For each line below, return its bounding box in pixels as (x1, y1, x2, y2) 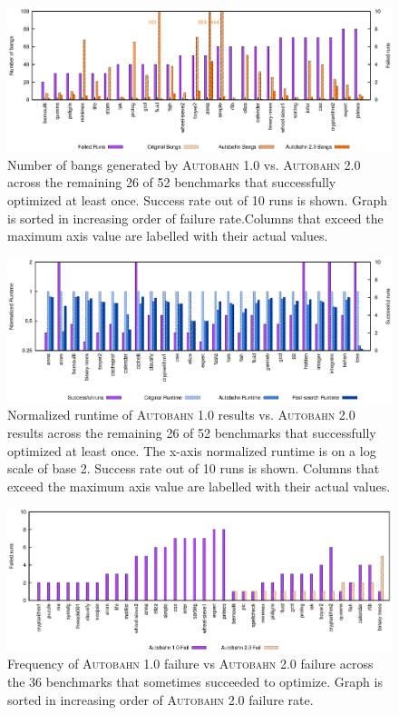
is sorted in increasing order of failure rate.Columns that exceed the (7, 208, 384, 227)
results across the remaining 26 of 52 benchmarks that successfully (7, 423, 376, 442)
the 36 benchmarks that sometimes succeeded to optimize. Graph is (7, 672, 383, 691)
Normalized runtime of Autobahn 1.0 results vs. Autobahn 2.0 (7, 405, 355, 424)
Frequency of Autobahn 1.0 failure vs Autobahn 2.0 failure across (7, 654, 374, 673)
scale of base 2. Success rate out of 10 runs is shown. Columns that (7, 459, 380, 478)
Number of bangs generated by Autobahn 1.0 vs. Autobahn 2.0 (7, 154, 361, 174)
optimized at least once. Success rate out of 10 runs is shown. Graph (7, 190, 388, 209)
